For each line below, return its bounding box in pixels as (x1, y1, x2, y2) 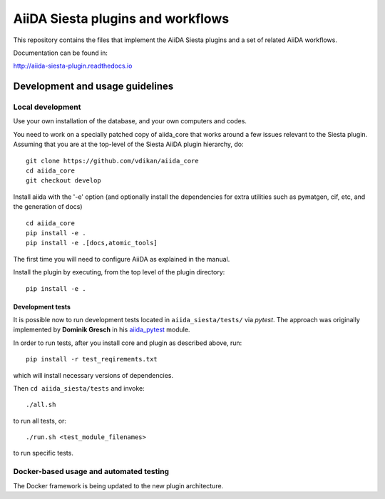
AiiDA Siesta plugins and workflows (13, 11, 230, 26)
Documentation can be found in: (13, 48, 108, 57)
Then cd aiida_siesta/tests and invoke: (13, 384, 145, 392)
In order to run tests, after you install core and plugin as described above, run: (13, 339, 242, 347)
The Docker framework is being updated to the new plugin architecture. (13, 481, 224, 490)
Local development (13, 102, 81, 112)
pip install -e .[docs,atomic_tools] (26, 239, 158, 247)
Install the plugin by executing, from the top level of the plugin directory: (13, 268, 225, 277)
